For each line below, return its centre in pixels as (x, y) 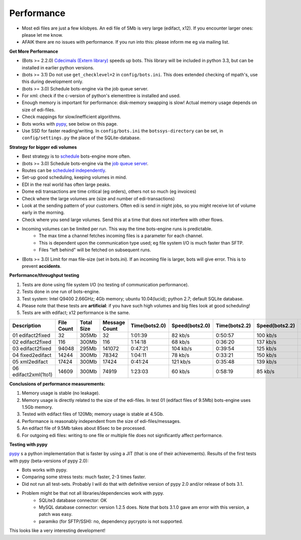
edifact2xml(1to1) (32, 374)
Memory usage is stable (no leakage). (61, 393)
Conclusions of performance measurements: (57, 384)
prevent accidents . (42, 266)
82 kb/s (181, 335)
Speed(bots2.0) (191, 326)
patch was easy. (56, 514)
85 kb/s (266, 371)
